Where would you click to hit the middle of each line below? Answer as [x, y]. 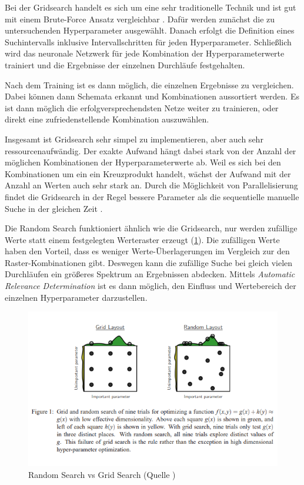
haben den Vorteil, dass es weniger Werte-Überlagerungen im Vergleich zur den [147, 251]
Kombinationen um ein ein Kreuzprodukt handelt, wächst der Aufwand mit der [148, 173]
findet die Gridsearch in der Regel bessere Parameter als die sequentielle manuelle [152, 196]
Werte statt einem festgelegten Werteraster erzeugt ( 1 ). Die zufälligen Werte [142, 239]
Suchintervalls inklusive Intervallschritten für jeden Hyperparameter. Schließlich [148, 41]
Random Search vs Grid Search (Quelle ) [102, 474]
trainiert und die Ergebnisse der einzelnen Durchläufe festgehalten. [125, 64]
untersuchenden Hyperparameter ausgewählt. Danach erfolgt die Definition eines [150, 30]
